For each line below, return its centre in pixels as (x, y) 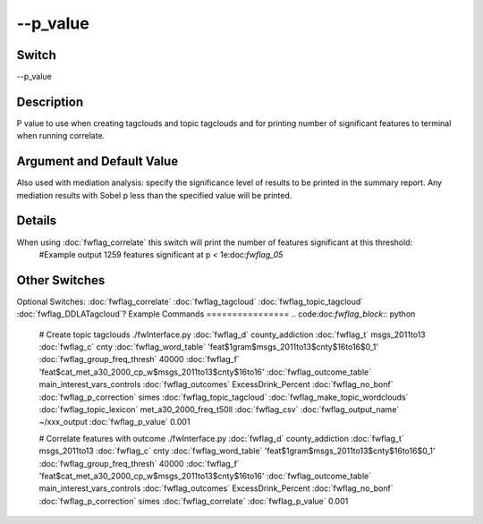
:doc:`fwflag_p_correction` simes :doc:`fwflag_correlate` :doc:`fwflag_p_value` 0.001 (194, 501)
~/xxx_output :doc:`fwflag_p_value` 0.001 (114, 422)
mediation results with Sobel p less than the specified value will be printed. (154, 195)
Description (50, 101)
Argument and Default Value (97, 161)
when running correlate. (61, 136)
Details (37, 220)
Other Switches (61, 280)
